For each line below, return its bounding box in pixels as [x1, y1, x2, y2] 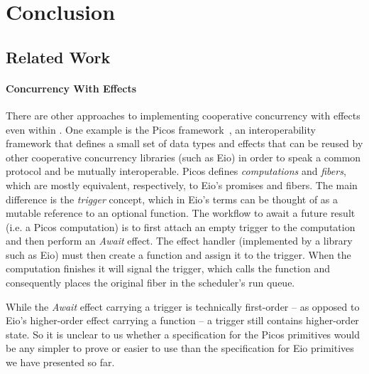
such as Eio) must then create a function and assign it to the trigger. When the [6, 247, 351, 262]
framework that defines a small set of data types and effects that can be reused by [6, 136, 363, 151]
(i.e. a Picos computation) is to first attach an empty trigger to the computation [6, 219, 356, 234]
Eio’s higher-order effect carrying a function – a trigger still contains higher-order [6, 313, 359, 328]
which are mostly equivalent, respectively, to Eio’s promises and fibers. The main [6, 177, 358, 192]
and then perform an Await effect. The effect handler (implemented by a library [6, 233, 353, 248]
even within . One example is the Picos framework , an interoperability [6, 122, 316, 137]
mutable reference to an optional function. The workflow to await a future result [6, 205, 356, 220]
